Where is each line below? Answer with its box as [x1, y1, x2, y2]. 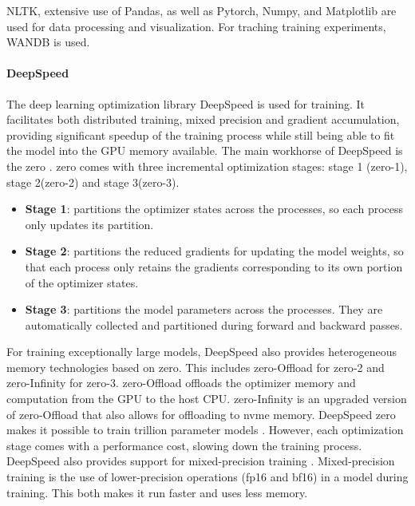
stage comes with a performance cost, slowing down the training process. [6, 437, 362, 453]
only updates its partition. [25, 215, 154, 232]
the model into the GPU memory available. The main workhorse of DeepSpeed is [6, 142, 403, 159]
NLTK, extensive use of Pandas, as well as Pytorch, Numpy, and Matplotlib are [6, 2, 397, 18]
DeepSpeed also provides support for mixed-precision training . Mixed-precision [6, 453, 395, 469]
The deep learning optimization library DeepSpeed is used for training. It [6, 95, 365, 112]
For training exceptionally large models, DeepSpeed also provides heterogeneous [6, 343, 397, 360]
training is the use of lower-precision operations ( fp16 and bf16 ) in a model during [6, 468, 409, 485]
